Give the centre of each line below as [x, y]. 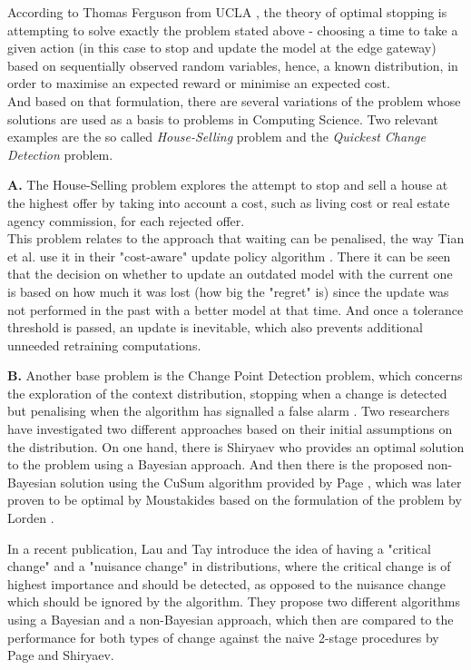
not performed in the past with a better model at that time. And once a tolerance [235, 309]
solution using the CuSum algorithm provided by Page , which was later [261, 482]
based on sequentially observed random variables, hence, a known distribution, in [233, 65]
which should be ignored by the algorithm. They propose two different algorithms [234, 601]
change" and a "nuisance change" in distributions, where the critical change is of [229, 566]
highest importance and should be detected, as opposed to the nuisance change [227, 583]
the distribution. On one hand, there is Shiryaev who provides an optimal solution [236, 446]
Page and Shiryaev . [61, 655]
